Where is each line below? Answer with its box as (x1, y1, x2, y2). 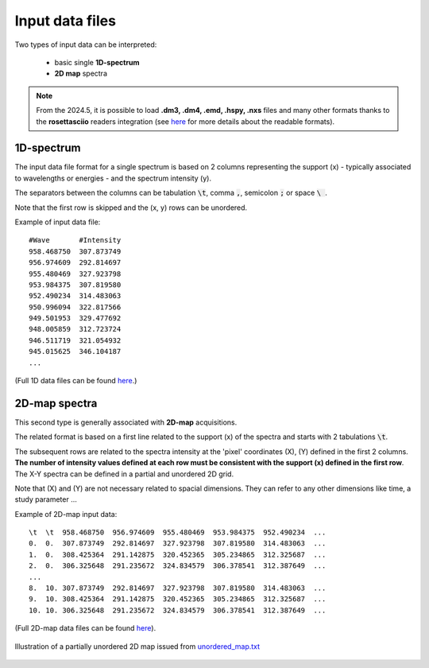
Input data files (14, 12, 117, 29)
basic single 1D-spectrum (54, 57, 140, 67)
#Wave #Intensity (29, 235, 122, 245)
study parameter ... (14, 495, 77, 504)
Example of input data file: (14, 217, 101, 227)
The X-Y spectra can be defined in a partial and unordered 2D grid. (14, 469, 234, 479)
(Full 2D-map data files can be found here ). (14, 623, 157, 633)
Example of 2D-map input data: (14, 509, 118, 518)
